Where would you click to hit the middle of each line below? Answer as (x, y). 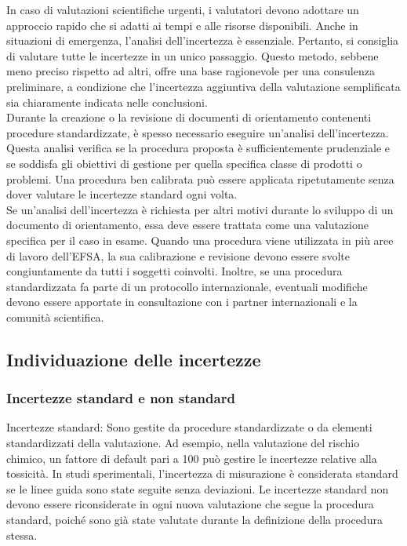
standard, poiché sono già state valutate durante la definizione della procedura (194, 520)
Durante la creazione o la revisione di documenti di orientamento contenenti (189, 117)
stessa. (22, 535)
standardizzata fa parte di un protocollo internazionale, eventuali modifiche (187, 286)
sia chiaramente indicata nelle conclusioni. (107, 102)
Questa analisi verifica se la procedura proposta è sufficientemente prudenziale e (198, 148)
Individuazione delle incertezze (134, 359)
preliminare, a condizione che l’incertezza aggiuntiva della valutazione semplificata (203, 86)
